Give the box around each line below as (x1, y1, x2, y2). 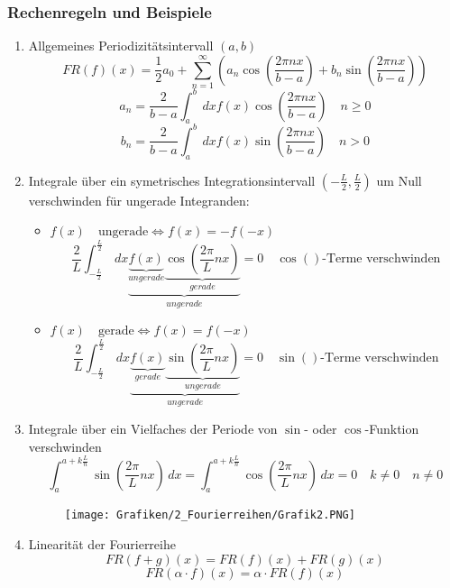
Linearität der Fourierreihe (28, 534, 176, 553)
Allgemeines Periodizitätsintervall (28, 36, 214, 55)
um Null (376, 170, 422, 189)
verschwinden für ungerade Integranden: (28, 190, 250, 209)
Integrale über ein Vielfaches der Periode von (28, 418, 278, 437)
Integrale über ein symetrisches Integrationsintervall (28, 170, 316, 189)
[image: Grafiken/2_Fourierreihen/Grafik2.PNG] (64, 509, 355, 522)
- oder (304, 418, 337, 437)
